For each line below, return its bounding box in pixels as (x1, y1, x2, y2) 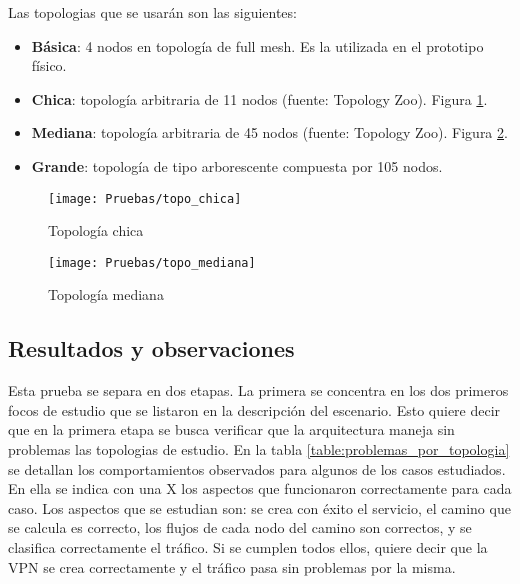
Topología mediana (48, 284, 164, 305)
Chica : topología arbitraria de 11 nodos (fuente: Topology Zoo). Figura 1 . (31, 88, 488, 109)
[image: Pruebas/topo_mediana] (48, 255, 256, 270)
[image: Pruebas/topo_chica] (48, 191, 242, 206)
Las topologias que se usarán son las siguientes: (8, 2, 297, 22)
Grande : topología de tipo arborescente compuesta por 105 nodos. (31, 155, 443, 176)
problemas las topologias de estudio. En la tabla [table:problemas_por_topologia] (8, 439, 510, 460)
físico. (31, 55, 67, 76)
